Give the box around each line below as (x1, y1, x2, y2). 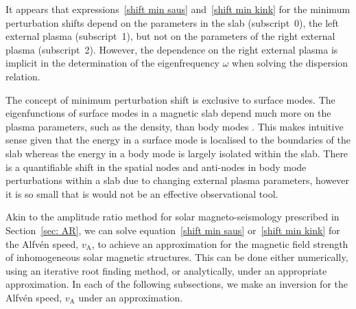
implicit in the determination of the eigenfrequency (5, 56, 219, 70)
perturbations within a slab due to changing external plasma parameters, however (5, 173, 350, 187)
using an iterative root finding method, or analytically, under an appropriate (5, 263, 327, 277)
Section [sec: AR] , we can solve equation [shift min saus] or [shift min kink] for (5, 222, 340, 237)
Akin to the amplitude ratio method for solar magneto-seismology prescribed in (5, 209, 340, 224)
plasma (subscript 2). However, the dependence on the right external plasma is (5, 42, 338, 56)
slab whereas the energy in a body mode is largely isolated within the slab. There (5, 146, 348, 160)
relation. (5, 69, 40, 83)
